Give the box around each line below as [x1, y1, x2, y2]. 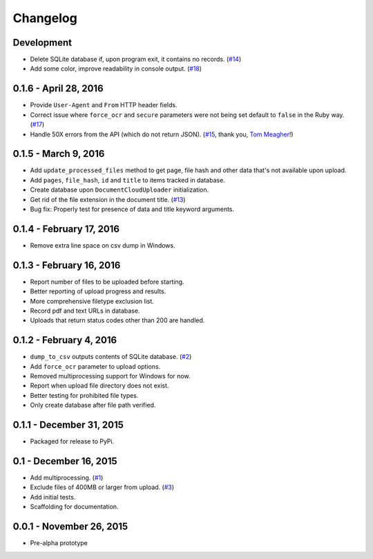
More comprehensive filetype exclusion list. [30, 297, 155, 305]
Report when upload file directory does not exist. [30, 381, 169, 390]
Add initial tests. [30, 493, 76, 501]
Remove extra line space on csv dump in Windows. [30, 241, 175, 249]
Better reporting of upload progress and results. [30, 287, 166, 295]
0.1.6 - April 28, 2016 [12, 83, 104, 95]
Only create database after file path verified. [30, 401, 156, 410]
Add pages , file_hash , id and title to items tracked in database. [30, 176, 226, 184]
